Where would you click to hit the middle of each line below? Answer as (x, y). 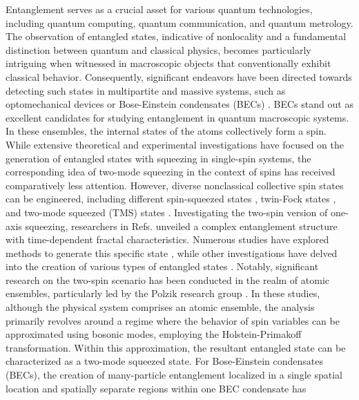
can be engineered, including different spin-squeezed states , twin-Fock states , (171, 199)
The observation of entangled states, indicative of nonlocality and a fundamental (176, 36)
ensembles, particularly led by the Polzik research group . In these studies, (163, 293)
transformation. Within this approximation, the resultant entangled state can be (176, 347)
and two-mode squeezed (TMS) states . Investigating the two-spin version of (167, 212)
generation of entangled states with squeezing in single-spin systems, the (158, 158)
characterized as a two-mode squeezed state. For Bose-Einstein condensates (165, 361)
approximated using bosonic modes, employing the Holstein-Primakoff (154, 334)
